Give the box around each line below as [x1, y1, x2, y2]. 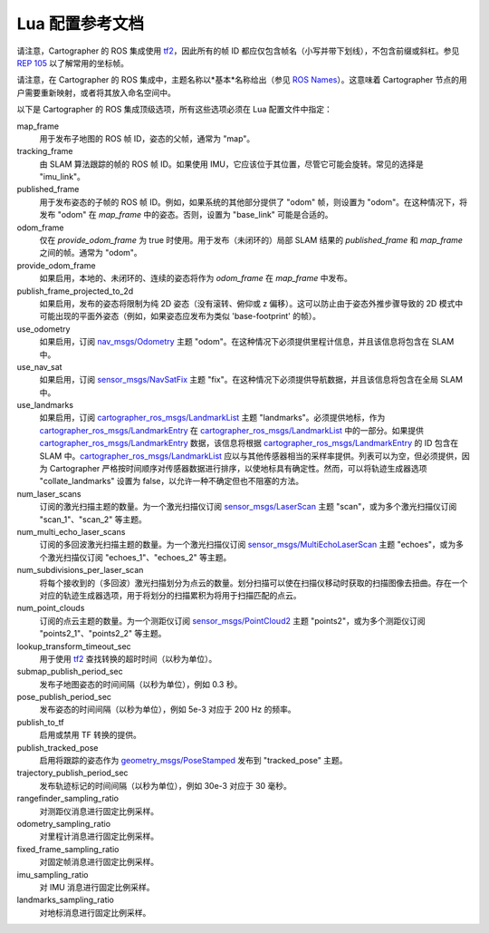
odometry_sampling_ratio [16, 818, 111, 829]
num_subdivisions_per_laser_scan [16, 565, 144, 576]
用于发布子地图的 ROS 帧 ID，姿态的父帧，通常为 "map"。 [39, 132, 255, 144]
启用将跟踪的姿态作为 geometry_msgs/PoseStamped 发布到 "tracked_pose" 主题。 [39, 755, 348, 766]
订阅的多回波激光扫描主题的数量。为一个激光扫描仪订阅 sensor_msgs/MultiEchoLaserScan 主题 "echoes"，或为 [39, 539, 456, 550]
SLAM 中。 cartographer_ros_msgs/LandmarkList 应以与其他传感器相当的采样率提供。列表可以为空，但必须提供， [39, 450, 462, 462]
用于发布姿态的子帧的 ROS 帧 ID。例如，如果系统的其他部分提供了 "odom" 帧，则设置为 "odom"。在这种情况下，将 [39, 196, 468, 208]
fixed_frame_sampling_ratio [16, 843, 120, 854]
